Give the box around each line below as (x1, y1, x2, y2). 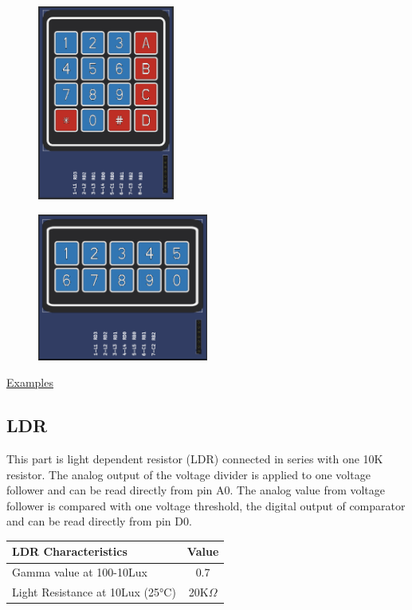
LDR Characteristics (12, 543, 128, 560)
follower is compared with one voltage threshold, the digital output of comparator (6, 497, 406, 514)
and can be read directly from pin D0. (6, 513, 192, 529)
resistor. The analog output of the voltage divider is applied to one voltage (6, 466, 371, 482)
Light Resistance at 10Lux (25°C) (12, 584, 176, 600)
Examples (6, 374, 53, 391)
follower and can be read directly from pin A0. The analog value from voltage (6, 482, 386, 498)
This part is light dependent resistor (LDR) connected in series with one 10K (6, 451, 383, 466)
